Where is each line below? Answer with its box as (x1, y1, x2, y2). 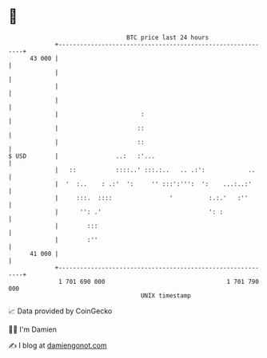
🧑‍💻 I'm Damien (8, 325, 58, 334)
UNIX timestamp (140, 291, 192, 300)
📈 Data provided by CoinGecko (8, 306, 113, 316)
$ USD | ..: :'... (8, 151, 156, 160)
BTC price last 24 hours (126, 33, 209, 41)
